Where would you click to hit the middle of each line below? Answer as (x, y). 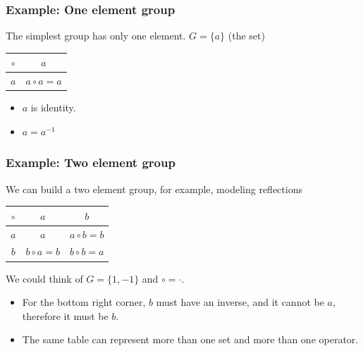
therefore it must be (65, 315)
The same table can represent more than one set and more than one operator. (190, 339)
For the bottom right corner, (84, 302)
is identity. (53, 107)
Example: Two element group (91, 162)
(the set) (246, 36)
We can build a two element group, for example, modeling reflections (154, 189)
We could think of (44, 278)
